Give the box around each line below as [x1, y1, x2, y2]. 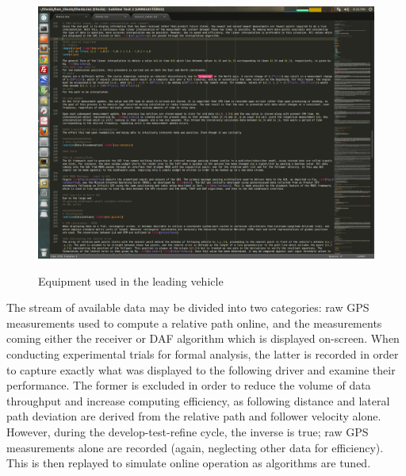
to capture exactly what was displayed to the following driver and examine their [6, 361, 396, 378]
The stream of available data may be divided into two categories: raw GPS [6, 299, 370, 316]
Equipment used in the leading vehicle [38, 272, 224, 289]
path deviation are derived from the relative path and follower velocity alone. [6, 408, 381, 424]
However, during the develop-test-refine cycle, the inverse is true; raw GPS [6, 423, 369, 440]
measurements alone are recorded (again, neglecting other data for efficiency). [6, 439, 384, 455]
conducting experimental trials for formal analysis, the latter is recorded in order [6, 345, 399, 362]
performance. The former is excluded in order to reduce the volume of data [6, 377, 371, 393]
